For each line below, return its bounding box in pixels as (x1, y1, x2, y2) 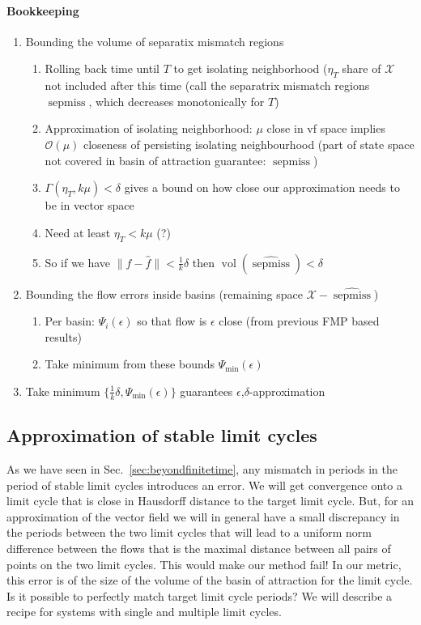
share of (342, 60, 381, 77)
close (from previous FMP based (219, 312, 380, 330)
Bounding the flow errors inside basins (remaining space (25, 285, 303, 302)
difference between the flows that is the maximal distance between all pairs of (6, 539, 391, 556)
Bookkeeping (6, 2, 79, 19)
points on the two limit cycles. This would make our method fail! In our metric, (6, 555, 402, 572)
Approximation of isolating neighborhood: (45, 120, 253, 137)
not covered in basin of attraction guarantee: (45, 151, 266, 168)
